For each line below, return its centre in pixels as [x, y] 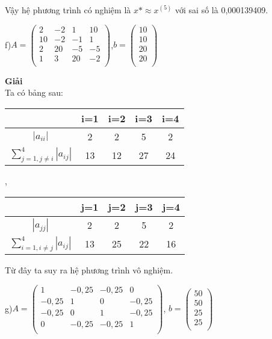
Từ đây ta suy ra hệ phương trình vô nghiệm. [89, 269]
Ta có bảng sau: [34, 92]
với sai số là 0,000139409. [222, 10]
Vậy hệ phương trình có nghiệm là [68, 10]
